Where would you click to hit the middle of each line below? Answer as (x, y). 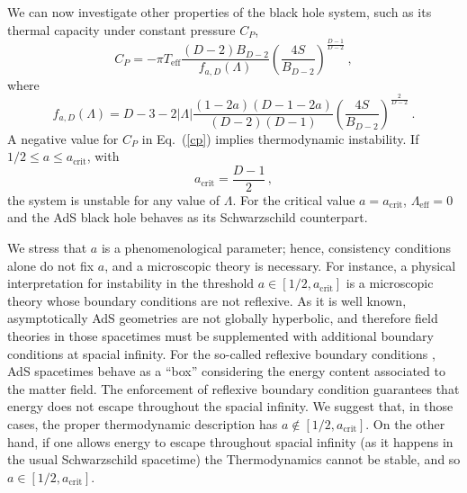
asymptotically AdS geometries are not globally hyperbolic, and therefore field (223, 318)
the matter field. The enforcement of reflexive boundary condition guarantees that (233, 388)
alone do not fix (51, 265)
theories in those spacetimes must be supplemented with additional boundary (220, 335)
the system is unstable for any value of (113, 199)
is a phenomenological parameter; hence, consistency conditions (276, 247)
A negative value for (63, 138)
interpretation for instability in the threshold (131, 283)
